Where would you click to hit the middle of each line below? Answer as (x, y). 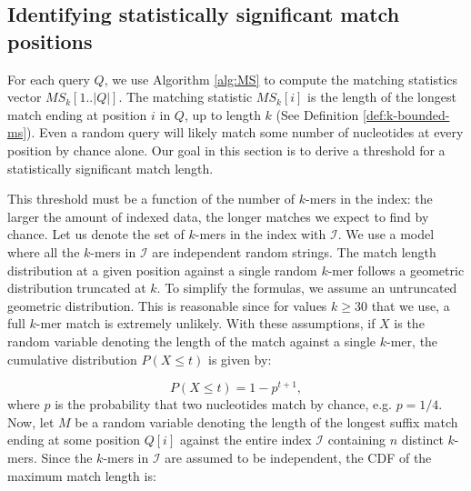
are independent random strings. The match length (294, 251)
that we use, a (411, 305)
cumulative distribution (72, 359)
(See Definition (317, 114)
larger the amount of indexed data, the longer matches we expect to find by (218, 216)
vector (25, 97)
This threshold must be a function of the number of (151, 199)
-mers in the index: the (369, 199)
